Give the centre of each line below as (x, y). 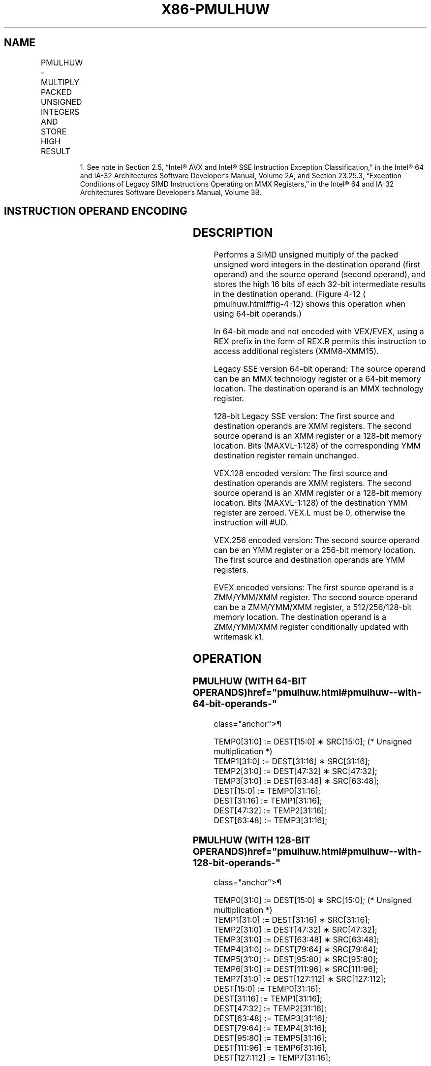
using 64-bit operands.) (258, 314)
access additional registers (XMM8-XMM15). (296, 351)
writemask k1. (239, 637)
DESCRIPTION (233, 233)
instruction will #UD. (251, 523)
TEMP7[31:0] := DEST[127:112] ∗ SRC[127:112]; (300, 979)
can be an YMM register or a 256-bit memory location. (315, 550)
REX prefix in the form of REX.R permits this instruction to (320, 341)
